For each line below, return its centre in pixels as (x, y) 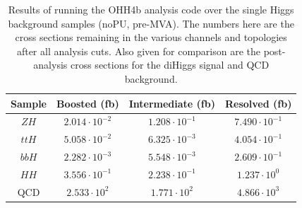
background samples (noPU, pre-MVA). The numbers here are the (151, 23)
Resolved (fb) (258, 103)
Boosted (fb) (87, 103)
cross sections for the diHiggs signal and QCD (170, 65)
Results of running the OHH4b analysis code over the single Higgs (151, 9)
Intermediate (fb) (172, 103)
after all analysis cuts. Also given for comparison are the (139, 51)
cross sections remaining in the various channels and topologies (151, 37)
